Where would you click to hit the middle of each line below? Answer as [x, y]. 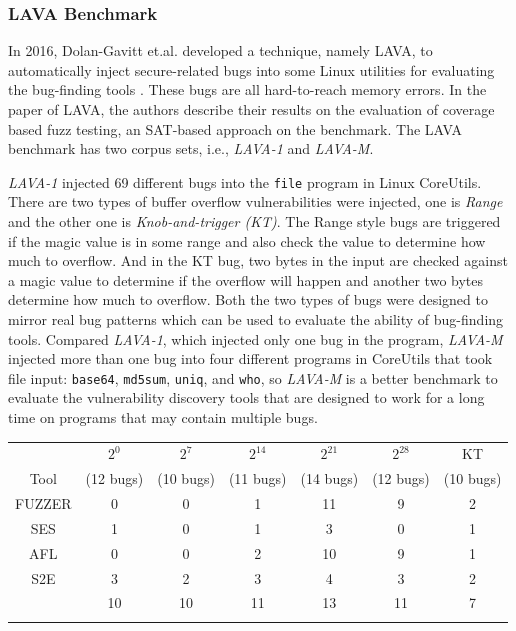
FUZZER [43, 503]
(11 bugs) [257, 478]
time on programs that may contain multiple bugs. [163, 417]
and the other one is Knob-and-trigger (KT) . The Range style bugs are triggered [254, 221]
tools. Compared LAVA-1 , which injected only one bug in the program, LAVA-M [255, 338]
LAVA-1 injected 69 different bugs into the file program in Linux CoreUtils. [245, 181]
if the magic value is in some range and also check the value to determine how [247, 240]
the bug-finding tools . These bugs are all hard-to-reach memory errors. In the [247, 89]
